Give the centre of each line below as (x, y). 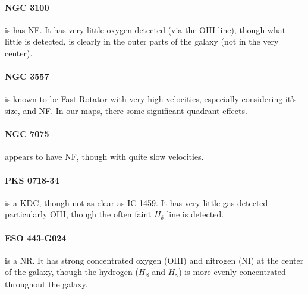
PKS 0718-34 (32, 180)
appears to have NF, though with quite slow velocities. (104, 157)
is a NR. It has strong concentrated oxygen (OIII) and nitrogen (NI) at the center (154, 260)
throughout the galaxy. (46, 284)
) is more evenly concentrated (232, 272)
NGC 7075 (27, 134)
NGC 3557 (27, 76)
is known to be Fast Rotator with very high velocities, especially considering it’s (151, 99)
